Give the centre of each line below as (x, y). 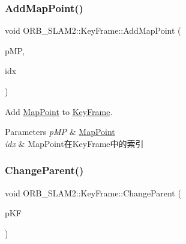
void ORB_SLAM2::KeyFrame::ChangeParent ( (93, 192)
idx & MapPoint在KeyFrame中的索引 (74, 143)
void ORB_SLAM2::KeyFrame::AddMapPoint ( (93, 30)
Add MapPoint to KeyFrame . (59, 111)
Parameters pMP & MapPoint (60, 132)
